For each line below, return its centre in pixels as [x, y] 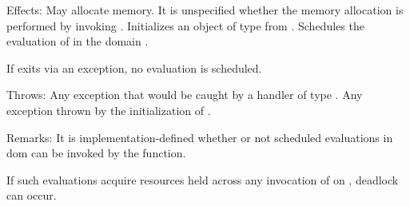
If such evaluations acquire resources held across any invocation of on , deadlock [203, 179]
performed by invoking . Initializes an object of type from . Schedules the [185, 25]
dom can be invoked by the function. [96, 153]
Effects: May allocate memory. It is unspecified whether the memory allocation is [205, 10]
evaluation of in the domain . [78, 41]
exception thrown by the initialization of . [109, 110]
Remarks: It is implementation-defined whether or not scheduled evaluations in [200, 137]
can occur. [32, 195]
